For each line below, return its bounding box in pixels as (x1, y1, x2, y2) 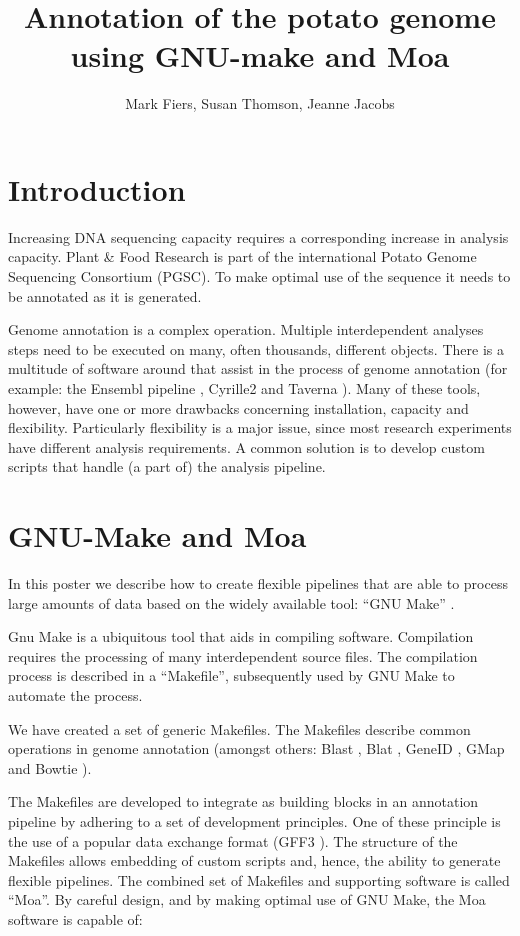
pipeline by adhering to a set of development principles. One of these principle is (8, 811, 501, 832)
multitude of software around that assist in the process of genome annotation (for (8, 358, 508, 379)
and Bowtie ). (8, 757, 92, 778)
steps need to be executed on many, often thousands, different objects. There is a (8, 338, 504, 359)
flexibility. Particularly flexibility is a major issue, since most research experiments (8, 417, 512, 438)
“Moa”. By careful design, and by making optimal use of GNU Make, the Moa (8, 889, 486, 910)
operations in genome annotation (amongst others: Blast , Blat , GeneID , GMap (8, 738, 505, 759)
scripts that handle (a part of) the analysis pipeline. (8, 456, 326, 477)
